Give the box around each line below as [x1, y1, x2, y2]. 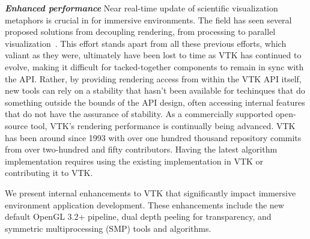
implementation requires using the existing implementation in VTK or [5, 154, 264, 167]
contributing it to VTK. [5, 166, 93, 179]
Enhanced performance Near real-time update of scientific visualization [5, 2, 278, 14]
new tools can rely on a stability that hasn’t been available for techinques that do [5, 84, 305, 97]
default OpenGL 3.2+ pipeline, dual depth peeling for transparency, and [5, 210, 272, 223]
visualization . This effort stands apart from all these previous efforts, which [5, 37, 287, 49]
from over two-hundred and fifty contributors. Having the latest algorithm [5, 143, 278, 156]
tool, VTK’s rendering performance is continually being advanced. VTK [30, 119, 296, 132]
